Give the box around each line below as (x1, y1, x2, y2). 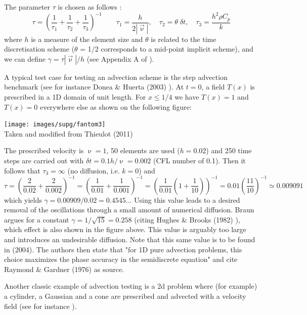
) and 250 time (206, 145, 252, 156)
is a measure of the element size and (31, 33, 143, 44)
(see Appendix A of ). (86, 53, 154, 64)
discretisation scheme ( (4, 43, 75, 54)
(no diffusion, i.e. (67, 165, 120, 175)
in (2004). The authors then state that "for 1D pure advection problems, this (4, 244, 242, 254)
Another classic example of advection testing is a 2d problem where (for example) (4, 281, 257, 291)
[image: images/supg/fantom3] (4, 121, 106, 128)
